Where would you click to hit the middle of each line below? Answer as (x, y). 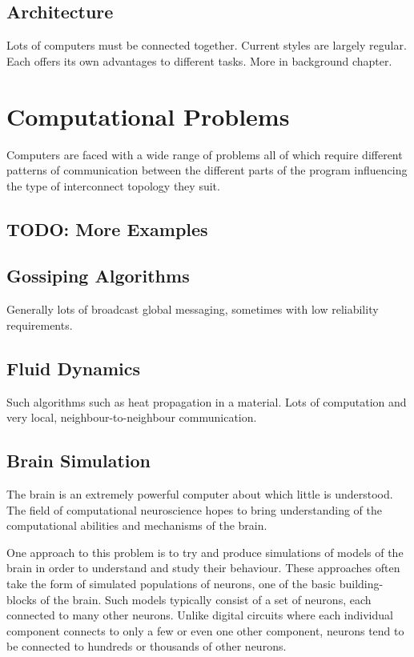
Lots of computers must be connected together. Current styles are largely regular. (207, 45)
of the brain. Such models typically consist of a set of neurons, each (206, 599)
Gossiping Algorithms (98, 276)
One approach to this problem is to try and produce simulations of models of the (205, 552)
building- (361, 584)
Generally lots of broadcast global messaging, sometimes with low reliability (193, 309)
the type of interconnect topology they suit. (113, 185)
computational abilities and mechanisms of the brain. (137, 525)
